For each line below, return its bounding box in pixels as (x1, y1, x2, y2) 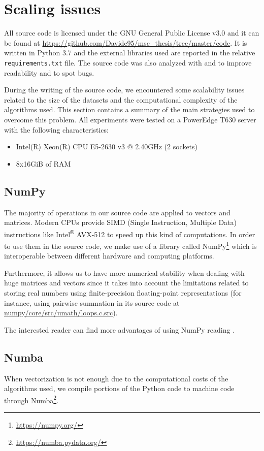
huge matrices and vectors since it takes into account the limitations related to (4, 277, 249, 288)
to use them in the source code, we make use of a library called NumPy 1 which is (4, 239, 257, 251)
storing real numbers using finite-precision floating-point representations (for (4, 287, 242, 298)
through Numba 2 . (4, 393, 59, 405)
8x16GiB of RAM (16, 158, 71, 169)
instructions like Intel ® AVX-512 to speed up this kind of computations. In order (4, 227, 255, 239)
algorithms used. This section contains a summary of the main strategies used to (4, 104, 255, 115)
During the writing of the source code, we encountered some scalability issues (4, 84, 245, 95)
